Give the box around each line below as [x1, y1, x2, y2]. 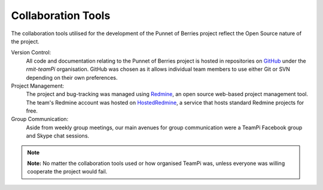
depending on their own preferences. [26, 74, 118, 81]
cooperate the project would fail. [27, 168, 108, 175]
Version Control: [11, 49, 51, 56]
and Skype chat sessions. [26, 132, 90, 139]
